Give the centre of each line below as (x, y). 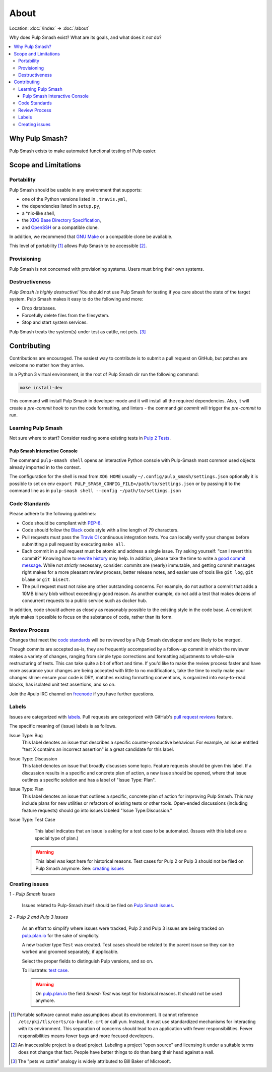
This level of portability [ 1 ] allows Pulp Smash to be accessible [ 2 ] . (78, 246)
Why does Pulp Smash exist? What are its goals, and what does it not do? (85, 37)
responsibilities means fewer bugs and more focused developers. (86, 1036)
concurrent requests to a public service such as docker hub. (84, 601)
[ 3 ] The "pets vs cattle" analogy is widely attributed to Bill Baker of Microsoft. (91, 1061)
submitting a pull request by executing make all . (74, 544)
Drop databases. (39, 308)
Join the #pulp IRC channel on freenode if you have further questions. (82, 694)
